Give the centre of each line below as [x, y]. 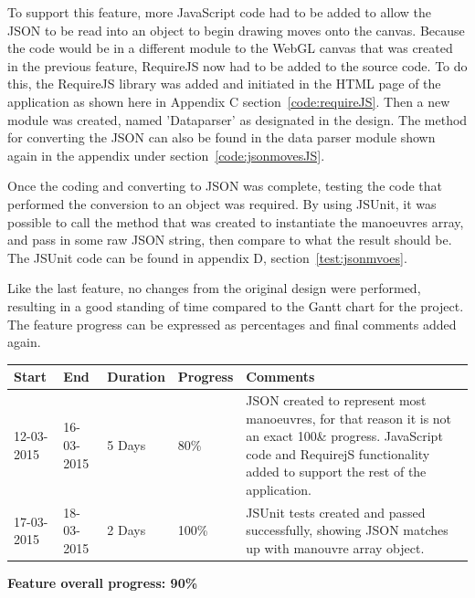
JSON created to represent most [336, 400]
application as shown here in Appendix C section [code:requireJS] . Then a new [229, 101]
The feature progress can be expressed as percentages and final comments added [232, 324]
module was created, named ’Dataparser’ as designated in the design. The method [237, 119]
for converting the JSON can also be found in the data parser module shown [222, 137]
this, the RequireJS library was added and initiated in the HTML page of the [224, 84]
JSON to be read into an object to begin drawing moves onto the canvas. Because [236, 30]
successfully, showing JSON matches [347, 530]
